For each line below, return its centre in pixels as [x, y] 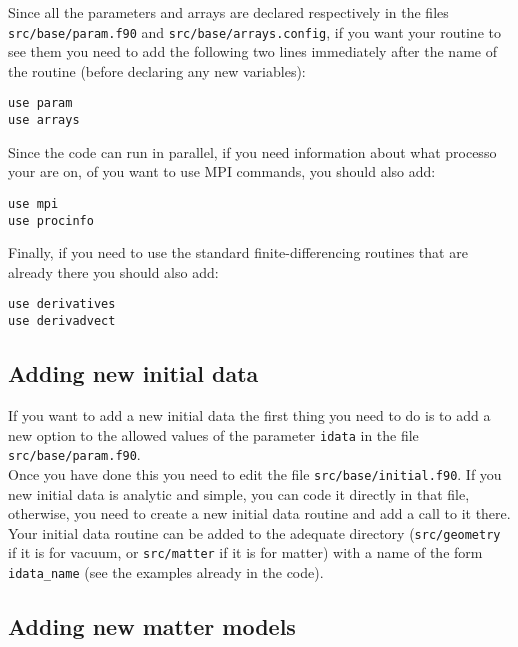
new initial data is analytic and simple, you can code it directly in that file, [239, 493]
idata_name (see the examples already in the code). [166, 572]
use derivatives [62, 304]
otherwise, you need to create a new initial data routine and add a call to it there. [259, 513]
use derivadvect [62, 321]
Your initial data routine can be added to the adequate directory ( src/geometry [254, 532]
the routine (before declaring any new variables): [157, 70]
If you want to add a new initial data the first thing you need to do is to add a [249, 414]
